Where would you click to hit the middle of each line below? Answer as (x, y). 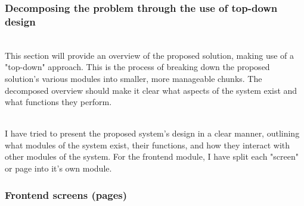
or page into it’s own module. (58, 168)
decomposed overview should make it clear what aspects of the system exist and (151, 90)
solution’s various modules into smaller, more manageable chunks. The (134, 78)
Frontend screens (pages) (66, 194)
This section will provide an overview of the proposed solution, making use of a (150, 55)
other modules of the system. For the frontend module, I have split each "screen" (152, 156)
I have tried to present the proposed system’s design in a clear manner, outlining (152, 133)
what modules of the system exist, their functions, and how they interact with (148, 145)
